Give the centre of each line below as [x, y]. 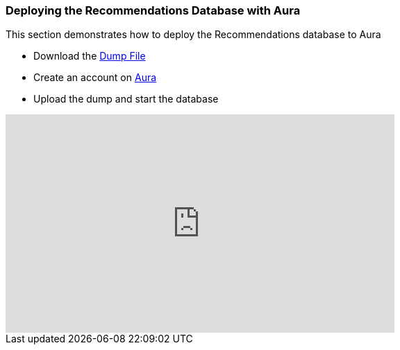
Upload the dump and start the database [126, 99]
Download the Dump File [90, 56]
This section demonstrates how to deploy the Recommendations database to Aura [193, 35]
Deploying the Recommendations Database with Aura [153, 10]
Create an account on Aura [95, 78]
